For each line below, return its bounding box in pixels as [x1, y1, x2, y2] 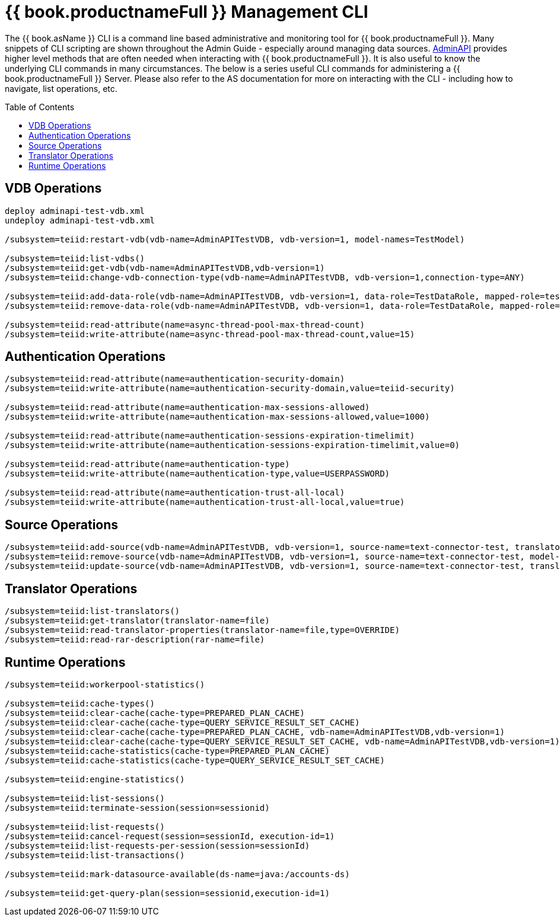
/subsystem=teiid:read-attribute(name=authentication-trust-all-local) [5, 488, 345, 498]
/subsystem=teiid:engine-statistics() [5, 774, 185, 784]
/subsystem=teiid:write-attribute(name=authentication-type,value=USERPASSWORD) [5, 469, 390, 479]
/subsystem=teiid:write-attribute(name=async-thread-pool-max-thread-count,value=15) [5, 329, 415, 339]
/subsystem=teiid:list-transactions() [5, 850, 185, 860]
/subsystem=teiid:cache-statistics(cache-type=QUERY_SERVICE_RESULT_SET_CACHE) [5, 755, 385, 765]
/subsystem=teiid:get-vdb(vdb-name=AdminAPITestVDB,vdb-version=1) [5, 263, 325, 273]
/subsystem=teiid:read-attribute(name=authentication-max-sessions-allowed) [5, 402, 370, 412]
